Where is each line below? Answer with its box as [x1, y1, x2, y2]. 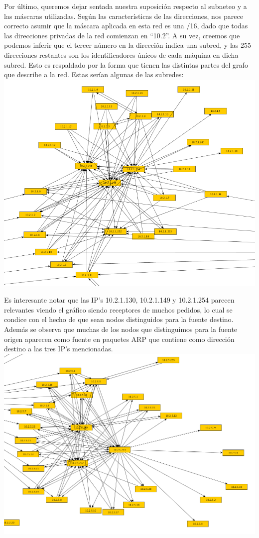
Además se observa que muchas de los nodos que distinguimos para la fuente [4, 323, 238, 334]
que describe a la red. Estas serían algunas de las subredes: [4, 69, 184, 80]
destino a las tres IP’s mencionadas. [4, 343, 113, 354]
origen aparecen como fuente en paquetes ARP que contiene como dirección [4, 333, 235, 344]
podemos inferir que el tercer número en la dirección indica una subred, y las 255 [4, 40, 251, 50]
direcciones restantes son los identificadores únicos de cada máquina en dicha [4, 49, 239, 60]
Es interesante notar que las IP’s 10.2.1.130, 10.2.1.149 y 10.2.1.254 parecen [4, 295, 235, 305]
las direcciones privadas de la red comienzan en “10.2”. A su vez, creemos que [4, 30, 240, 40]
